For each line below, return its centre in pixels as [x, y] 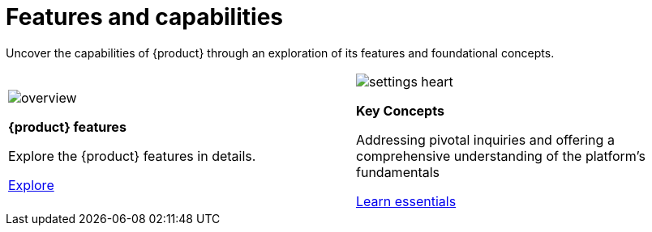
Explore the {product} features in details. [132, 156]
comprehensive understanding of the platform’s [501, 156]
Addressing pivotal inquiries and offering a [485, 139]
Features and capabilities [145, 17]
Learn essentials [406, 201]
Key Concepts [400, 110]
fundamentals [398, 172]
